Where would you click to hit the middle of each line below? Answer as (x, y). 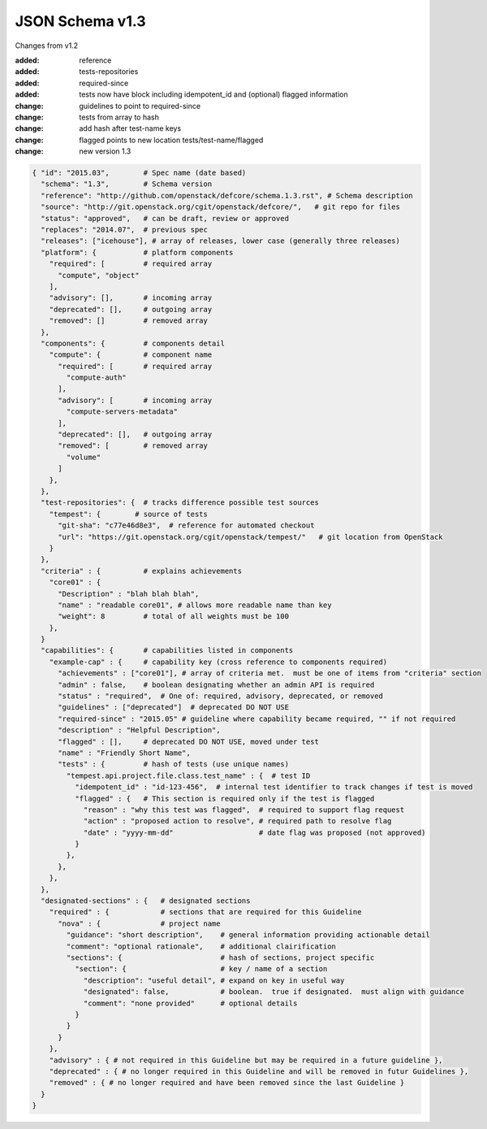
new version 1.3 (105, 151)
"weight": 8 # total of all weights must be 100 (174, 617)
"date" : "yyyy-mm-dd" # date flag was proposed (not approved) (254, 832)
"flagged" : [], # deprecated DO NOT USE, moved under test (189, 741)
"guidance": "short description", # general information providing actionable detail (248, 935)
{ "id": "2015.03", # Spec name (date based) (139, 173)
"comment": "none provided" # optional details (190, 1003)
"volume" (84, 457)
